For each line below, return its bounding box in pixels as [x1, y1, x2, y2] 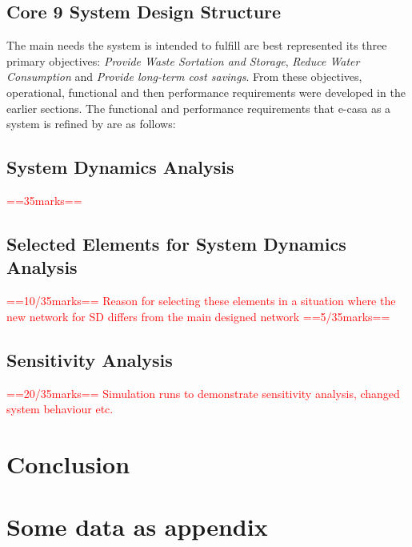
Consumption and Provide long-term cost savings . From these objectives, [6, 68, 362, 85]
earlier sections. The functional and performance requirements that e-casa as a [6, 99, 391, 116]
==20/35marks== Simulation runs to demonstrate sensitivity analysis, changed [6, 384, 400, 401]
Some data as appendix [6, 510, 268, 543]
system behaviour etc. [6, 400, 114, 417]
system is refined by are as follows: [6, 115, 176, 132]
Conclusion [6, 447, 130, 480]
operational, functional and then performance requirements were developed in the [6, 83, 406, 100]
